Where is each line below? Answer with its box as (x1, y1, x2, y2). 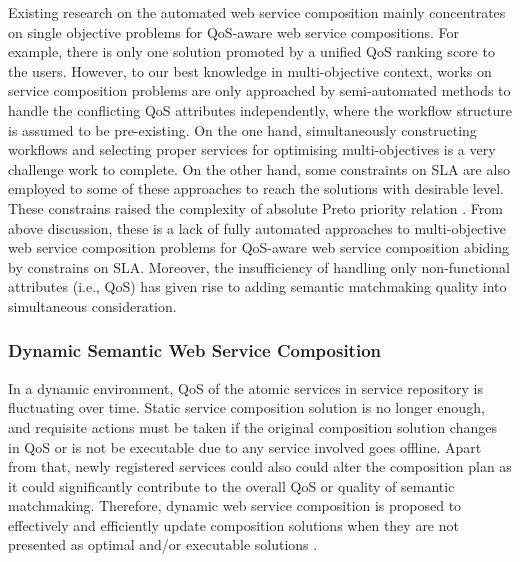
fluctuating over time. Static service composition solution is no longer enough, (8, 397, 485, 418)
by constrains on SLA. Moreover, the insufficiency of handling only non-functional (8, 256, 510, 277)
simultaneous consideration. (8, 295, 177, 316)
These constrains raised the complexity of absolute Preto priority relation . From (8, 197, 503, 218)
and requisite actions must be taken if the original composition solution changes (8, 416, 497, 437)
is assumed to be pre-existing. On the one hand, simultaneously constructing (8, 119, 477, 140)
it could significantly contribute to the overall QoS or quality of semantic (8, 475, 455, 496)
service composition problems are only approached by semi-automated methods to (8, 80, 511, 101)
